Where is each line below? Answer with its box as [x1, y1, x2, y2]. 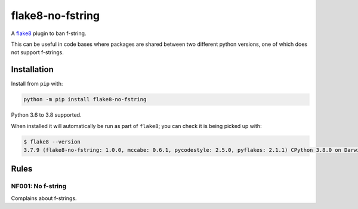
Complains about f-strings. [11, 194, 77, 202]
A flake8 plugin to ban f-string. [11, 30, 87, 37]
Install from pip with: [11, 80, 63, 88]
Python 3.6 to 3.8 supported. [11, 111, 82, 118]
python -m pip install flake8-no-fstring [23, 96, 147, 103]
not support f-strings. [11, 49, 64, 56]
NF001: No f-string [11, 182, 67, 191]
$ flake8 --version [23, 138, 81, 145]
